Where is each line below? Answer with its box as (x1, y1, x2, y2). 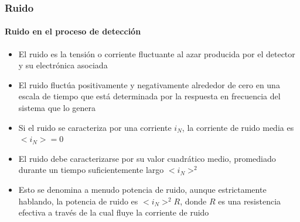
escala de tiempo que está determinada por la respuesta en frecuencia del (18, 90, 281, 102)
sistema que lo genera (18, 102, 96, 114)
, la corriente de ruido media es (182, 121, 294, 133)
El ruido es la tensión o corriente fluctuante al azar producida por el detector (18, 47, 295, 60)
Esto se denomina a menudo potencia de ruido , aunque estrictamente (18, 183, 267, 195)
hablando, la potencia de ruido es (18, 195, 138, 207)
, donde (180, 195, 207, 207)
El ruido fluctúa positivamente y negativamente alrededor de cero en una (18, 78, 280, 91)
